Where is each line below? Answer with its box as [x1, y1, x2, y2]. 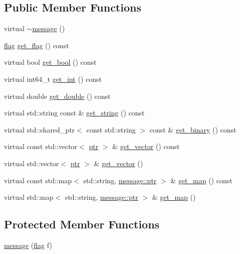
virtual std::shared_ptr [4, 124, 75, 135]
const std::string [86, 124, 136, 135]
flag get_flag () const [4, 40, 69, 50]
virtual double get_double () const [4, 90, 111, 101]
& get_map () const [170, 175, 232, 185]
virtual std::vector [4, 158, 59, 168]
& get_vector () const [112, 141, 180, 152]
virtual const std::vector [4, 141, 78, 152]
